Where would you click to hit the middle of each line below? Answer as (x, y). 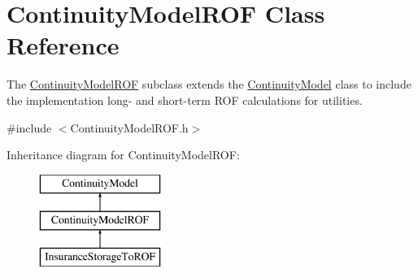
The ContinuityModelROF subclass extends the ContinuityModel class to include (209, 84)
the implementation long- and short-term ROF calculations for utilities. (185, 100)
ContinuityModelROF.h (129, 127)
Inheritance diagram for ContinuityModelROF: (123, 155)
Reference (63, 45)
